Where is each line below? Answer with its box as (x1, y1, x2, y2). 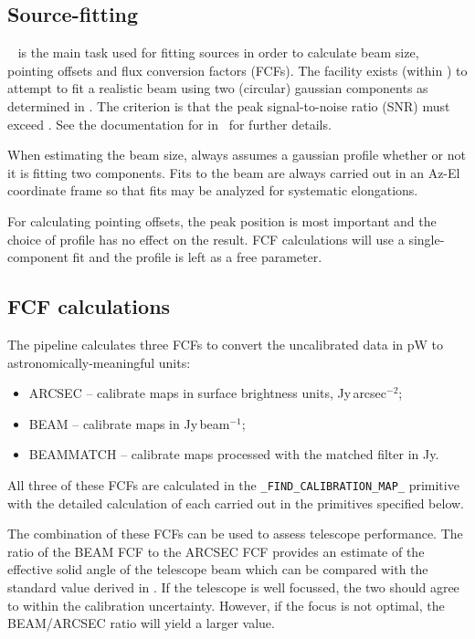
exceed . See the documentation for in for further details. (7, 114, 332, 133)
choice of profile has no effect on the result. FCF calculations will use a (7, 229, 405, 248)
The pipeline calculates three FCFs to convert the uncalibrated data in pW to (7, 334, 444, 353)
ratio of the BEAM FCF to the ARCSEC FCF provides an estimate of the (7, 541, 425, 560)
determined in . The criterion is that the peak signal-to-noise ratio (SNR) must (7, 96, 450, 115)
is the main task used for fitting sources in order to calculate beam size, (17, 43, 419, 62)
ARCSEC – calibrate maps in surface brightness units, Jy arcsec (28, 383, 387, 403)
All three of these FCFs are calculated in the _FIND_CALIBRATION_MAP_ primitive (7, 475, 459, 494)
